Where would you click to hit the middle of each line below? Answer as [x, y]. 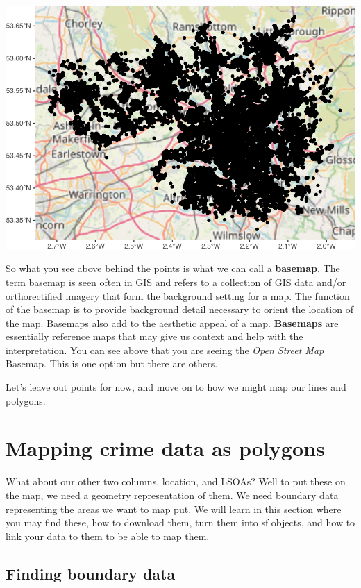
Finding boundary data [91, 573]
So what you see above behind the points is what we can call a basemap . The [173, 268]
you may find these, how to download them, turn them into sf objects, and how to [180, 522]
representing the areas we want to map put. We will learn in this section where [174, 509]
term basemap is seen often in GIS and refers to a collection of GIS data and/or [176, 282]
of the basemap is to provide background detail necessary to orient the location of [179, 309]
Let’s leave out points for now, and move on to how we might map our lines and [176, 387]
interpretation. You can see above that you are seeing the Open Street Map [165, 350]
